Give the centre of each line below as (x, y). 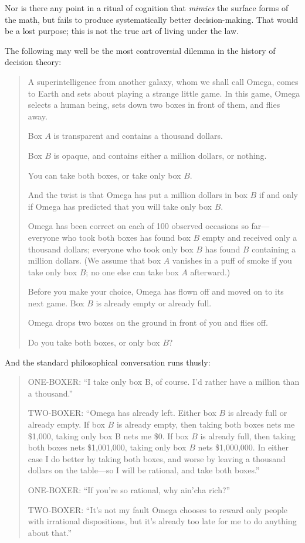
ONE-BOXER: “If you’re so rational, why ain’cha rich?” (129, 490)
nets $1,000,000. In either (243, 447)
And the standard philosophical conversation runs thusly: (108, 362)
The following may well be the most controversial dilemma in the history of (140, 50)
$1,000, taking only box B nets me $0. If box (108, 436)
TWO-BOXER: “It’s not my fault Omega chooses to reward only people (158, 509)
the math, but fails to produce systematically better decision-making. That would (152, 19)
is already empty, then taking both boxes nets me (206, 424)
